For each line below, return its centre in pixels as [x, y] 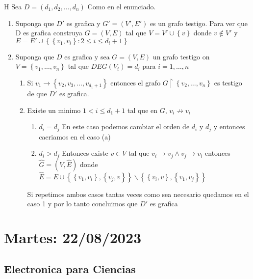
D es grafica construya [49, 33]
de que [37, 93]
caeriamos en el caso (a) [75, 136]
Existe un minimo [54, 110]
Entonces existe [85, 153]
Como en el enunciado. [122, 6]
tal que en [142, 110]
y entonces [229, 126]
